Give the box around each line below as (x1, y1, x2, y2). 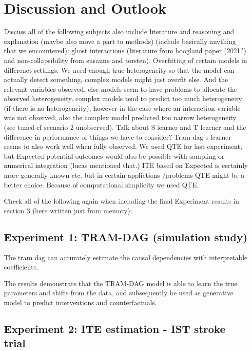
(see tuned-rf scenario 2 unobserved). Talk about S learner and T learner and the (4, 122, 246, 132)
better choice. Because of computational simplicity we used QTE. (4, 179, 199, 189)
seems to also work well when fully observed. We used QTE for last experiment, (4, 141, 242, 151)
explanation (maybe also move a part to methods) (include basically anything (4, 36, 236, 46)
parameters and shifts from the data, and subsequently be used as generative (4, 288, 233, 298)
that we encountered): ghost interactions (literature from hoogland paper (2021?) (4, 45, 247, 56)
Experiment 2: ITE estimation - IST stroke (4, 321, 226, 336)
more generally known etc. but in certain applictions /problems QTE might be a (4, 170, 245, 180)
